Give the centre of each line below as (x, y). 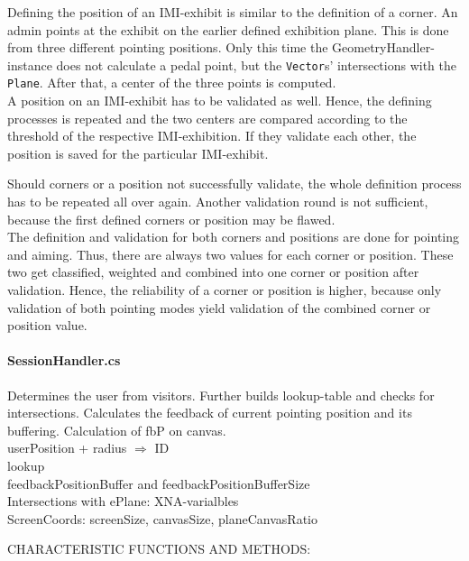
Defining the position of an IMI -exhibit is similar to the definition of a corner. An (233, 12)
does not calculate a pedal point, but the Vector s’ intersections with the (256, 64)
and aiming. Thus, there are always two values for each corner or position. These (230, 254)
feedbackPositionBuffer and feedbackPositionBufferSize (159, 483)
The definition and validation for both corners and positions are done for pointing (234, 237)
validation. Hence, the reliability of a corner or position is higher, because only (225, 290)
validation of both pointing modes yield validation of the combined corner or (219, 307)
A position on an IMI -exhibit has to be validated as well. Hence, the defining (220, 101)
